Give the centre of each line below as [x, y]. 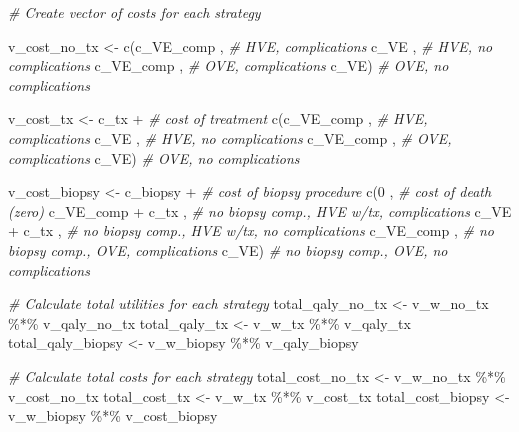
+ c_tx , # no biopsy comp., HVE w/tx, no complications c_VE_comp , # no [251, 230]
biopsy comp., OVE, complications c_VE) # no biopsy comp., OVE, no [228, 249]
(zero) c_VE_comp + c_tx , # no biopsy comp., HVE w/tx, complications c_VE [260, 210]
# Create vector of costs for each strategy [134, 12]
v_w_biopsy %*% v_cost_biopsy [113, 415]
